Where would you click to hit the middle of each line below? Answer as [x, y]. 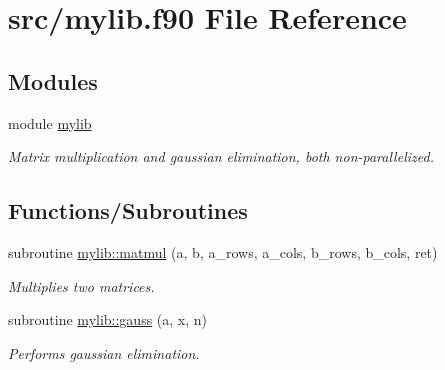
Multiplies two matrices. [81, 285]
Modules [53, 80]
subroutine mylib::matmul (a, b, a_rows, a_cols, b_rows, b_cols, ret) [223, 251]
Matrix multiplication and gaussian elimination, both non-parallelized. [221, 156]
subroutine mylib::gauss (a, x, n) [108, 319]
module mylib [50, 122]
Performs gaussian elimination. [104, 352]
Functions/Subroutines [128, 210]
